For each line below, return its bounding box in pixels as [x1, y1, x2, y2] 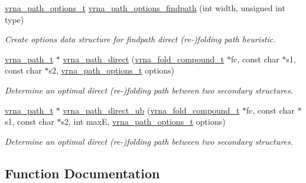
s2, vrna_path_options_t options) [48, 64, 175, 76]
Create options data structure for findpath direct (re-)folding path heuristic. [5, 33, 276, 45]
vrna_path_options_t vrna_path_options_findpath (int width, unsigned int [5, 2, 285, 14]
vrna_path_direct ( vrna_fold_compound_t [63, 52, 224, 65]
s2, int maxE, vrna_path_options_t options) [61, 115, 226, 128]
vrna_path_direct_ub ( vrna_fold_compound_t [63, 104, 240, 116]
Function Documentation [5, 164, 160, 182]
